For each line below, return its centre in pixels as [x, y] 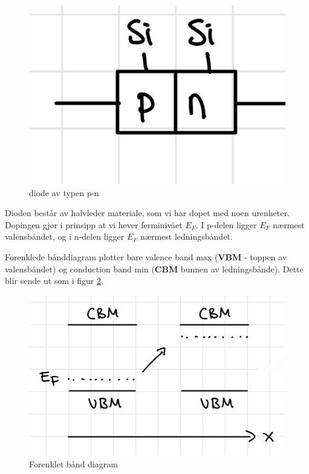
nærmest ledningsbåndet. [187, 236]
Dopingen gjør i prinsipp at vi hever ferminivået [94, 224]
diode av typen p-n [64, 192]
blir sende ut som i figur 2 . [54, 281]
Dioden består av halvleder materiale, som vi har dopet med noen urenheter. [147, 213]
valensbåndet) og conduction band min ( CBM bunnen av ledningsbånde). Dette [154, 268]
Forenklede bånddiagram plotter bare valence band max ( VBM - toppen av [146, 257]
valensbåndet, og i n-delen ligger [65, 236]
